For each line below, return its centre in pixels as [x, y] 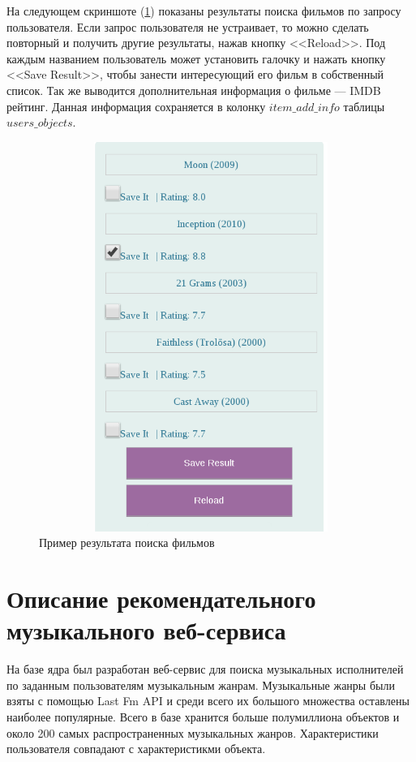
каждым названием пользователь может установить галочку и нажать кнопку [196, 58]
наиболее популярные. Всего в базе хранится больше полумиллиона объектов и [203, 717]
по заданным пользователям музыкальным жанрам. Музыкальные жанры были [201, 685]
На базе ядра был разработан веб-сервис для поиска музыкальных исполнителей [205, 669]
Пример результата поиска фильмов [127, 542]
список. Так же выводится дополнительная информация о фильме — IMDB [194, 90]
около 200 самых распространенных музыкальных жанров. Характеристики [193, 732]
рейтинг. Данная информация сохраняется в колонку [136, 106]
